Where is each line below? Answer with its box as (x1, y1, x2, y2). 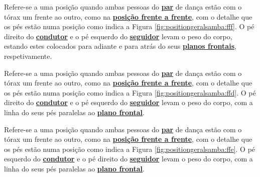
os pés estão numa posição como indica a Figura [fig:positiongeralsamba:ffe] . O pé (4, 143, 255, 154)
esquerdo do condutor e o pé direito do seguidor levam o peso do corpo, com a (4, 153, 253, 164)
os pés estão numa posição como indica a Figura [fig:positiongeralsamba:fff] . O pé (4, 21, 254, 32)
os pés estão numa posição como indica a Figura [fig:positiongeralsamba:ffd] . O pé (4, 87, 256, 98)
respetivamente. (4, 50, 52, 61)
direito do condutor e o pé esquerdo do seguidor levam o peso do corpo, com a (4, 97, 253, 108)
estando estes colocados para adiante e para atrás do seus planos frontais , (4, 41, 236, 51)
